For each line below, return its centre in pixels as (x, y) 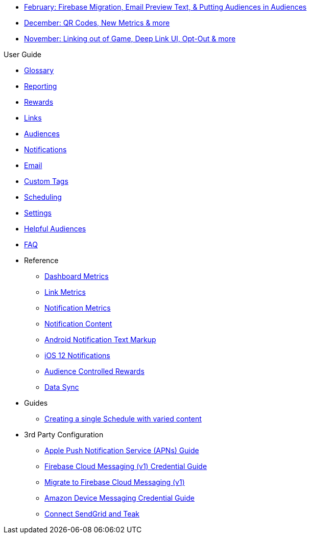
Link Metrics (65, 292)
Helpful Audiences (55, 229)
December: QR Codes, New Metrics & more (97, 23)
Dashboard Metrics (77, 276)
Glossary (39, 70)
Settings (38, 213)
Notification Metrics (78, 308)
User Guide (23, 54)
